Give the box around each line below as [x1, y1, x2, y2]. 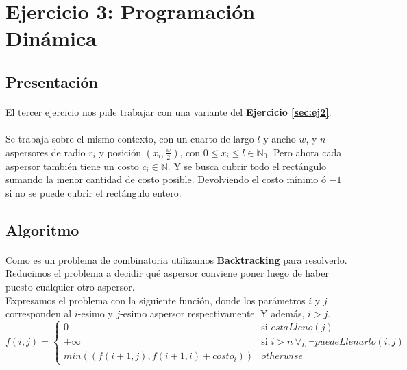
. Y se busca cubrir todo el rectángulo [167, 158, 327, 173]
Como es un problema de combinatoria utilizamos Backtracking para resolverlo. [5, 252, 347, 267]
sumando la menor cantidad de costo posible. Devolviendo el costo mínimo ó [5, 172, 326, 186]
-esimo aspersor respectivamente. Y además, [120, 306, 305, 321]
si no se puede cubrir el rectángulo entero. [5, 185, 182, 199]
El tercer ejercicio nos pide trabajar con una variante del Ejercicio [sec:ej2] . [5, 104, 332, 119]
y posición [99, 145, 141, 159]
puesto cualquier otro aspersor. [5, 280, 135, 294]
